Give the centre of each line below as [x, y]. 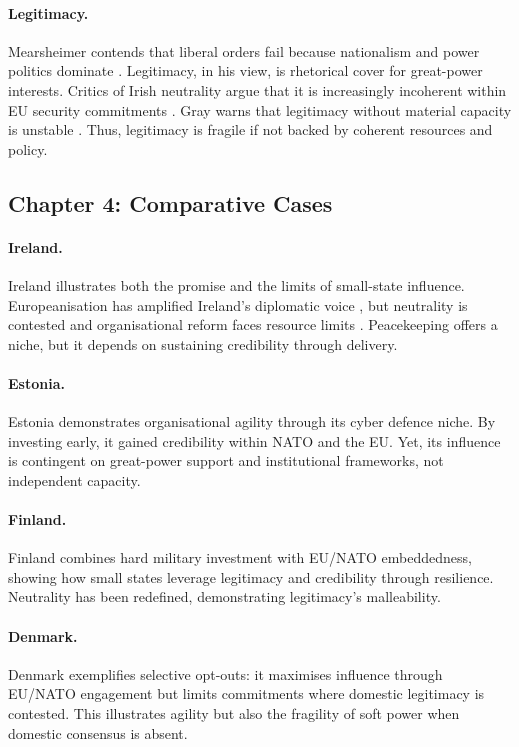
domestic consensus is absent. [98, 732]
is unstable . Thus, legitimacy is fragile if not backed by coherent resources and [250, 129]
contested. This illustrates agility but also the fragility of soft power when [234, 713]
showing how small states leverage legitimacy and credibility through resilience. [251, 576]
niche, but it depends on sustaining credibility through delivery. [203, 343]
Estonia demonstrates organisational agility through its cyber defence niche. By [252, 421]
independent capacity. [74, 479]
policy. [28, 148]
